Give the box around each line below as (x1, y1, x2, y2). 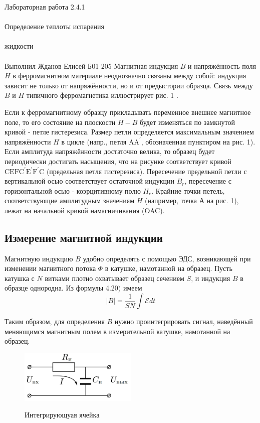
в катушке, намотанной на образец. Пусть (105, 263, 232, 273)
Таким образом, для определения (5, 316, 105, 327)
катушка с (5, 272, 35, 283)
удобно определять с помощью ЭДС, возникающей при (83, 253, 251, 263)
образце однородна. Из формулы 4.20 (5, 283, 118, 293)
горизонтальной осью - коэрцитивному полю (5, 185, 141, 196)
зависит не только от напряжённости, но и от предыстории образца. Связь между (5, 80, 253, 90)
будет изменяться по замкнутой (140, 116, 235, 127)
